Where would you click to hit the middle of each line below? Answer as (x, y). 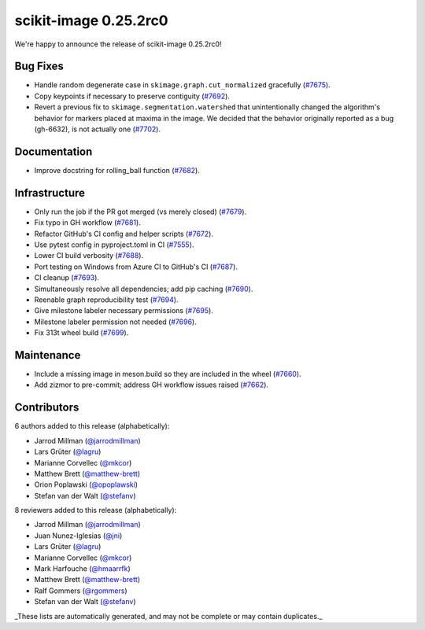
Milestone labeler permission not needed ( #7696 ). (115, 322)
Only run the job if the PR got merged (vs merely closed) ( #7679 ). (140, 212)
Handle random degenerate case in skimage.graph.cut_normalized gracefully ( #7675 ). (182, 85)
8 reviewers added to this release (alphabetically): (96, 510)
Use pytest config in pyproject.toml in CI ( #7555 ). (114, 245)
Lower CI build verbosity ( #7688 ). (89, 256)
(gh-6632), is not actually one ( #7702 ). (98, 129)
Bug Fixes (39, 66)
